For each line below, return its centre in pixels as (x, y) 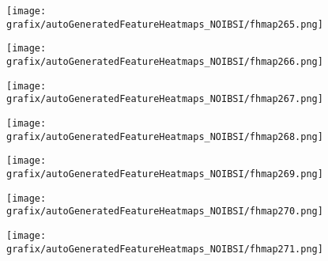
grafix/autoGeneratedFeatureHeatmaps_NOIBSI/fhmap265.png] (165, 24)
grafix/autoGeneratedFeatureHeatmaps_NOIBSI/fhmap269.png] (165, 174)
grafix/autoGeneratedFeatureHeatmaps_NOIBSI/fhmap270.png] (165, 212)
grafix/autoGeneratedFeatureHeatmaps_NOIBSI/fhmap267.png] (165, 99)
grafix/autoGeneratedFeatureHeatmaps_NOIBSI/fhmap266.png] (165, 61)
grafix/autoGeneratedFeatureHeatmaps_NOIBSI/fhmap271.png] (165, 249)
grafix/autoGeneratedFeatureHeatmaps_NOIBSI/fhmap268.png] (165, 136)
